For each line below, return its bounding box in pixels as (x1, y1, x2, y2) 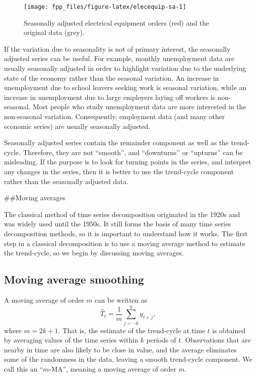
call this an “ (4, 364, 43, 374)
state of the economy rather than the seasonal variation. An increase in (4, 72, 219, 83)
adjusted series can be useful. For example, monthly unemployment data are (4, 53, 234, 63)
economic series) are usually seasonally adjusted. (4, 121, 150, 131)
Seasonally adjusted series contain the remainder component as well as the (4, 137, 229, 148)
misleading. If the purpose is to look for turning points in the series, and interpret (4, 157, 252, 167)
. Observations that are (181, 335, 251, 345)
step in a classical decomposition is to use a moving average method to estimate (4, 238, 246, 248)
